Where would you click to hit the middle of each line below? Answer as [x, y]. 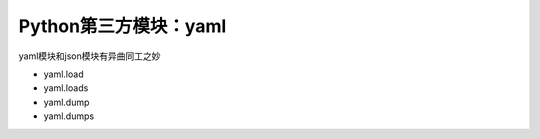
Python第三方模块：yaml [122, 26]
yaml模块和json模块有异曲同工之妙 [89, 56]
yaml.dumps [69, 116]
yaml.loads [66, 88]
